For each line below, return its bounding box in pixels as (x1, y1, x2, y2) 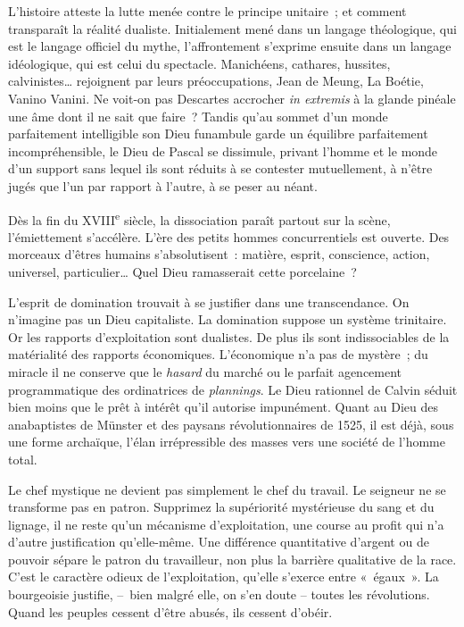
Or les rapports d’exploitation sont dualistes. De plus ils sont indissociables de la (8, 327, 450, 346)
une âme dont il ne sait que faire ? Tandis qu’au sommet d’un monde (8, 106, 388, 125)
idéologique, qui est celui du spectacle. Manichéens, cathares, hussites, (8, 54, 391, 72)
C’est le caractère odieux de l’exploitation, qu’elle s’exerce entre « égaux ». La (8, 567, 439, 586)
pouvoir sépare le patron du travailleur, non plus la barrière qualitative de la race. (8, 549, 457, 568)
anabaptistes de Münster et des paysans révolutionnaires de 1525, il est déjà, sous (8, 414, 454, 433)
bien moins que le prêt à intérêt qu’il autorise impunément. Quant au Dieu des (8, 397, 438, 416)
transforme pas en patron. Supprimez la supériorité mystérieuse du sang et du (8, 497, 435, 516)
